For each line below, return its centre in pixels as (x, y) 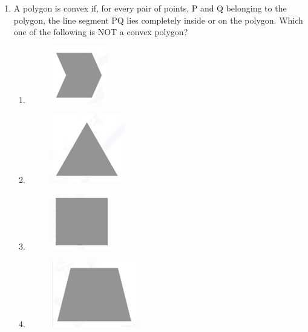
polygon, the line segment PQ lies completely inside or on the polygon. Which (158, 20)
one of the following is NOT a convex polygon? (101, 32)
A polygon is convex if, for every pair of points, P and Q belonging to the (150, 8)
